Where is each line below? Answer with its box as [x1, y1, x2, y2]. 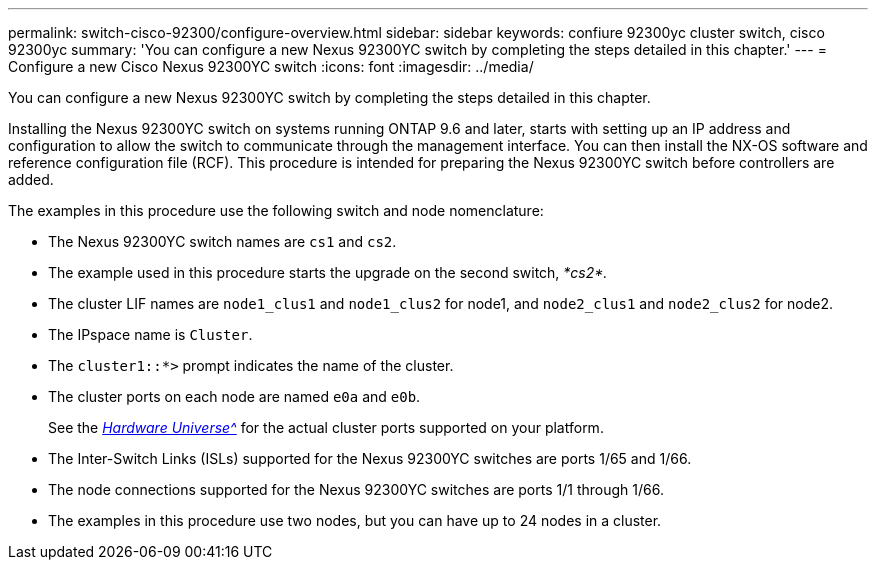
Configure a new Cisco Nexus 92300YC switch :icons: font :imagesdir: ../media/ [8, 58, 534, 75]
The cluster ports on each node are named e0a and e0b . [48, 388, 421, 405]
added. [8, 171, 54, 188]
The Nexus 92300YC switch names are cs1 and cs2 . [48, 233, 397, 250]
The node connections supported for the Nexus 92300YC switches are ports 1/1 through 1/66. [48, 481, 664, 498]
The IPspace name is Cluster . [48, 326, 253, 343]
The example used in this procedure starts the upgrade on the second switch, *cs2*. [48, 264, 608, 281]
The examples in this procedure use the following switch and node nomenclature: [8, 202, 544, 219]
